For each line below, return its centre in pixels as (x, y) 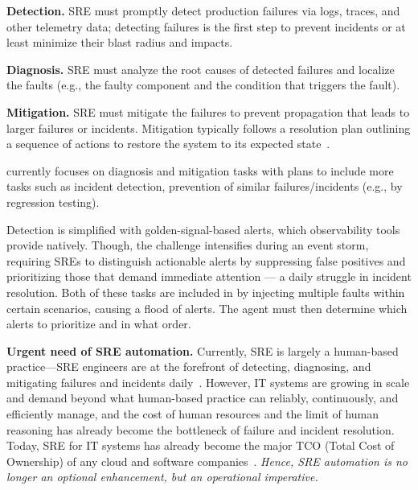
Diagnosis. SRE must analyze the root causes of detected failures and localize (201, 69)
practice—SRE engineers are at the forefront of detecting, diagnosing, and (189, 366)
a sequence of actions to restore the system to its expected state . (168, 144)
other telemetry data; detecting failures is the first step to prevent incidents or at (206, 26)
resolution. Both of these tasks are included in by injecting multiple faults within (206, 292)
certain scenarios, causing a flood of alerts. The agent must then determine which (207, 308)
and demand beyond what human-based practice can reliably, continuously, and (203, 398)
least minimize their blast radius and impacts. (120, 42)
